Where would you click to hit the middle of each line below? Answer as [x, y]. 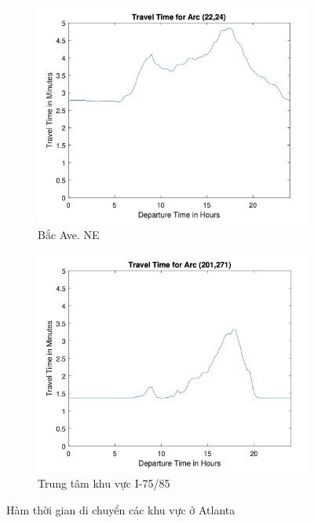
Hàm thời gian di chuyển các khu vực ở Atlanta [121, 509]
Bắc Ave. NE [69, 235]
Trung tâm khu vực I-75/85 [104, 483]
